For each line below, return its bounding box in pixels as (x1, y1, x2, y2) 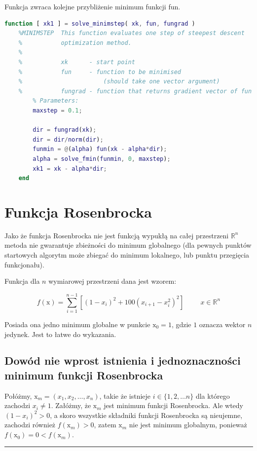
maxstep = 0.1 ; (33, 107, 82, 114)
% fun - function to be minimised (18, 68, 181, 75)
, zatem (94, 419, 116, 430)
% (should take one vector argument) (18, 78, 220, 85)
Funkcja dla (4, 276, 40, 286)
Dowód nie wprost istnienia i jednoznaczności (4, 353, 241, 368)
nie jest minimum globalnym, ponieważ (129, 419, 247, 430)
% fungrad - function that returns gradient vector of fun (18, 87, 252, 95)
